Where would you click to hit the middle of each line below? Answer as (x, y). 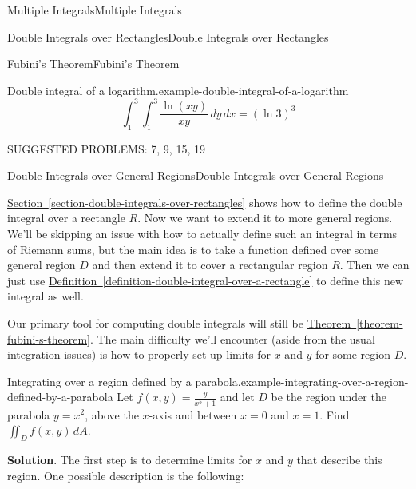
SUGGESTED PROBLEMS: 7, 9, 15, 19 (106, 148)
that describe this (339, 459)
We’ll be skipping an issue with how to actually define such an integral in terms (202, 234)
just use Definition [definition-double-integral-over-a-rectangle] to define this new (206, 280)
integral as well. (46, 296)
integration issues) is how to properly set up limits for (139, 354)
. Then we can (374, 265)
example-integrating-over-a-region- (325, 381)
